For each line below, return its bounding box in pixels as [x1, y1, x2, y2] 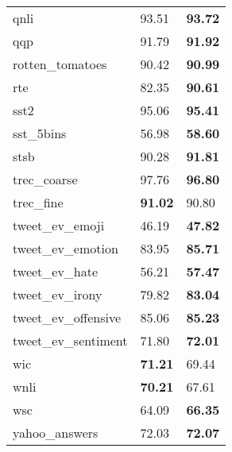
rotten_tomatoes [13, 55, 107, 73]
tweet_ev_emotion [13, 239, 118, 257]
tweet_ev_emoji [13, 216, 105, 234]
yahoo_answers [13, 423, 99, 442]
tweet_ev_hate [13, 262, 99, 280]
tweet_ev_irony [13, 285, 102, 303]
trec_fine [13, 193, 64, 211]
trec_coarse [13, 170, 78, 188]
